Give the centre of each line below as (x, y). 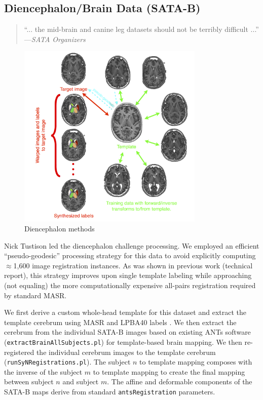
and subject (81, 382)
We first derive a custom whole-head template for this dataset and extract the (125, 312)
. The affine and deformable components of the (180, 382)
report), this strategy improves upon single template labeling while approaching (128, 275)
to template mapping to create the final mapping (169, 371)
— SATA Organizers (55, 39)
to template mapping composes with (196, 362)
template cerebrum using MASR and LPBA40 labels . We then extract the (120, 322)
